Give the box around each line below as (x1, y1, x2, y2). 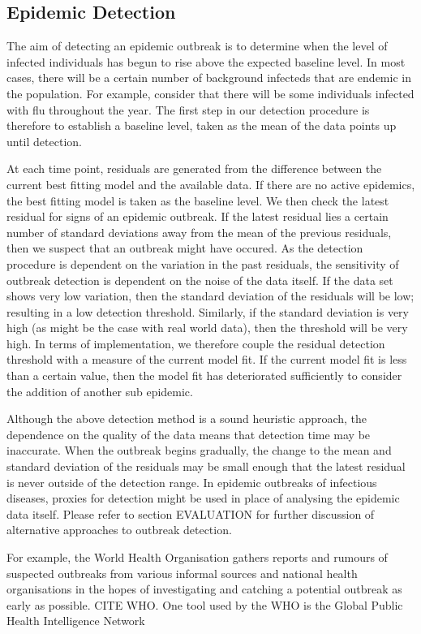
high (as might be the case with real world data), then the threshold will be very (6, 319, 408, 336)
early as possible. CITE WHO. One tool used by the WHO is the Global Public (6, 596, 403, 613)
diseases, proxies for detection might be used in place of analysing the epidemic (6, 490, 400, 507)
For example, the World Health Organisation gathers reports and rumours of (6, 549, 388, 566)
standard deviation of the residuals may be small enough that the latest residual (6, 458, 406, 475)
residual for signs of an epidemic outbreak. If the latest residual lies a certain (6, 208, 389, 225)
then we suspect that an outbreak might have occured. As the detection (6, 239, 363, 257)
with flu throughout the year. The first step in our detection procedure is (6, 101, 370, 118)
